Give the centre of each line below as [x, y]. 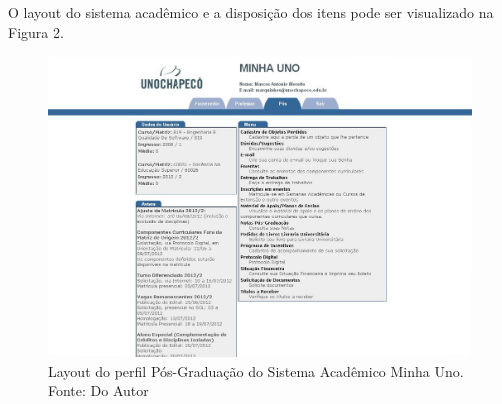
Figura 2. [36, 31]
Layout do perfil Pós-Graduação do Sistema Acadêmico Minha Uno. [256, 370]
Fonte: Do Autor [98, 390]
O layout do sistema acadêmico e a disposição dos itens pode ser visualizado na [251, 12]
